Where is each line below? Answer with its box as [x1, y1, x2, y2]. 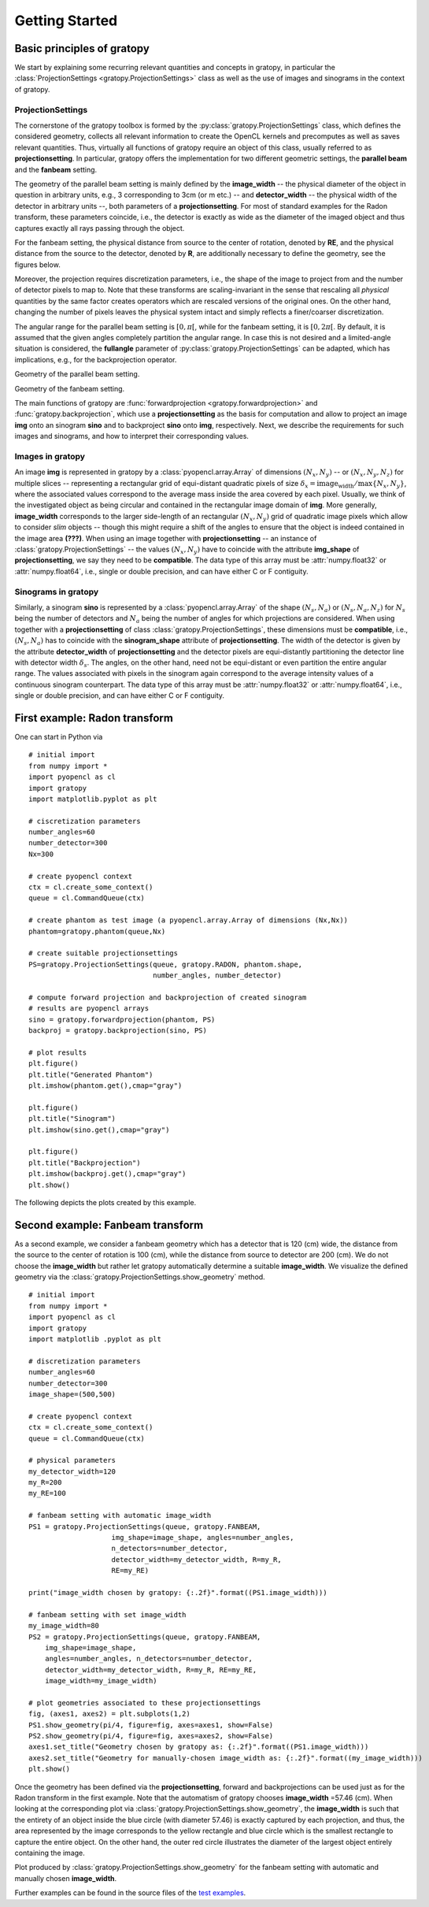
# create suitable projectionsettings [28, 949, 179, 958]
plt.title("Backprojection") [28, 1158, 141, 1167]
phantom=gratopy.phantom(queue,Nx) [28, 926, 166, 936]
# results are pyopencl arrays [28, 1004, 150, 1013]
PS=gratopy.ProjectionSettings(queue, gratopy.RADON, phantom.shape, [28, 959, 303, 969]
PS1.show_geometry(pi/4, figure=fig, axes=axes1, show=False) [28, 1720, 274, 1729]
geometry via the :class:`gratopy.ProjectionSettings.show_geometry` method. [14, 1272, 265, 1282]
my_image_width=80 [28, 1621, 100, 1631]
